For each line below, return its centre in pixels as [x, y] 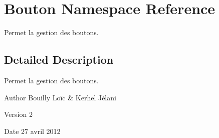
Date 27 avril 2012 [32, 131]
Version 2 [18, 114]
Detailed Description [59, 59]
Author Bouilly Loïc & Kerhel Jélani [60, 97]
